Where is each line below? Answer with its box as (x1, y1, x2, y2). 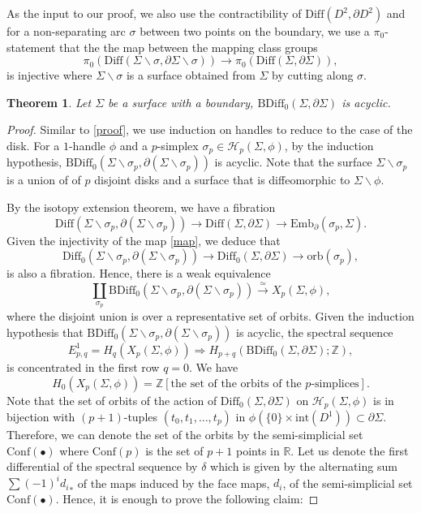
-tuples (123, 408, 158, 425)
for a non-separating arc (6, 23, 126, 39)
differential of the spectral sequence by (6, 458, 198, 475)
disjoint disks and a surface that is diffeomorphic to (94, 171, 350, 188)
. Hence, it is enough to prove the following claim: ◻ (55, 489, 319, 507)
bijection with (6, 408, 75, 425)
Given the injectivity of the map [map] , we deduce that (6, 231, 281, 248)
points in (235, 442, 280, 459)
